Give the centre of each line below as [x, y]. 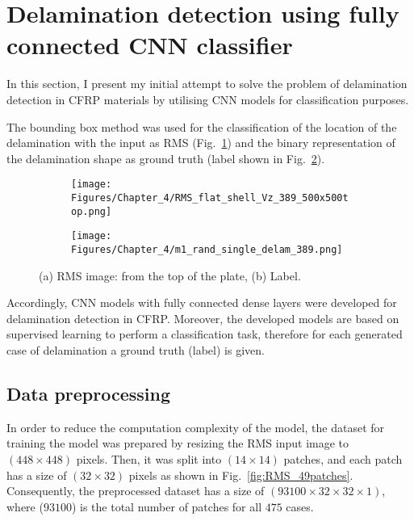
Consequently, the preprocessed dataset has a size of [136, 491]
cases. [300, 506]
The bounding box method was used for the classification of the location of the [202, 126]
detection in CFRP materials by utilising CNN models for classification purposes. [208, 99]
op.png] [92, 211]
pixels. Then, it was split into [149, 458]
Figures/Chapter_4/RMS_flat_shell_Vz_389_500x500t [210, 197]
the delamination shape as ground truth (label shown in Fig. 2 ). [166, 158]
